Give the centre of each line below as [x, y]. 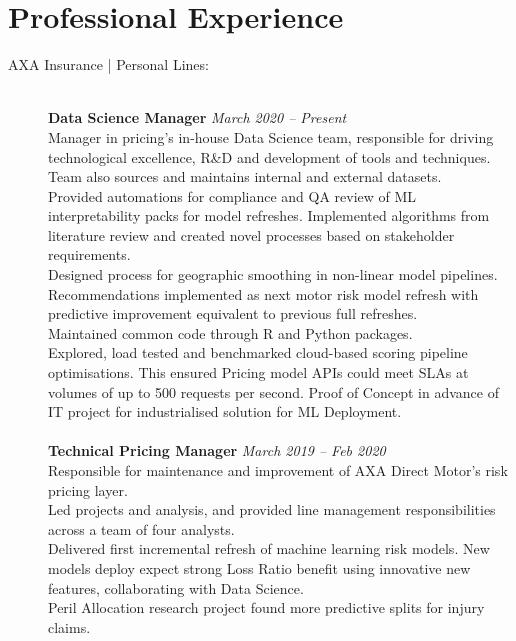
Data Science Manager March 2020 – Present [197, 117]
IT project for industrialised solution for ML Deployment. [225, 411]
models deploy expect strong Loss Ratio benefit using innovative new [259, 567]
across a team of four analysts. [141, 528]
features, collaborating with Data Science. [176, 587]
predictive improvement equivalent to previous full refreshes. [233, 313]
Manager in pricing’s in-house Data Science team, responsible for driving [271, 136]
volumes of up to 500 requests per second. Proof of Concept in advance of [273, 391]
